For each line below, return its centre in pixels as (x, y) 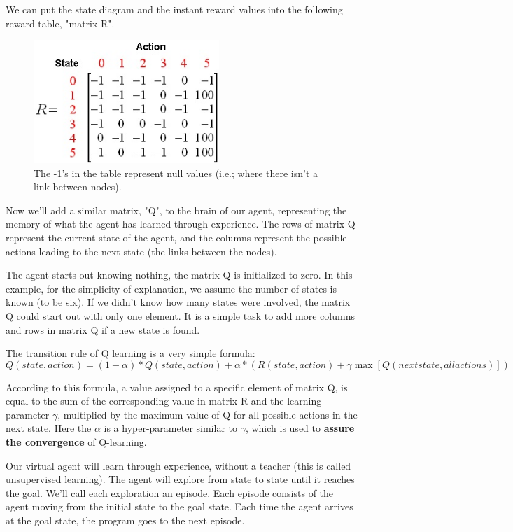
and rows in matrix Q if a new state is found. (103, 329)
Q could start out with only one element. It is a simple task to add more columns (180, 315)
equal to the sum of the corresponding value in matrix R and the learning (164, 401)
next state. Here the (49, 428)
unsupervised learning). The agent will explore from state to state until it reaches (180, 479)
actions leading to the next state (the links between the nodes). (141, 251)
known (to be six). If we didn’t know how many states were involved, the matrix (178, 302)
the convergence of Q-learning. (76, 442)
